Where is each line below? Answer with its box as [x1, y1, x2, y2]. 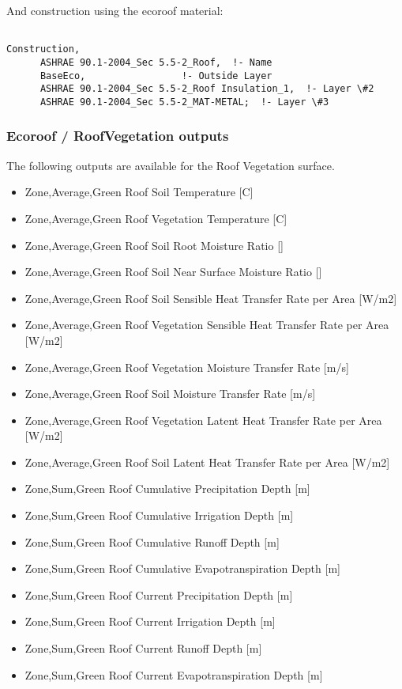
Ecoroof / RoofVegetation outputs [6, 126, 229, 146]
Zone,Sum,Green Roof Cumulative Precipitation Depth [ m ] [24, 480, 310, 497]
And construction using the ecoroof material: [6, 2, 224, 18]
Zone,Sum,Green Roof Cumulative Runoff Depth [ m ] [24, 533, 280, 550]
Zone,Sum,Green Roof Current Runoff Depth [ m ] [24, 640, 262, 657]
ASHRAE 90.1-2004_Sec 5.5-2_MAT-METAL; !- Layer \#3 [39, 96, 329, 108]
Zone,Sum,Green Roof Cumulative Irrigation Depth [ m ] [24, 507, 294, 524]
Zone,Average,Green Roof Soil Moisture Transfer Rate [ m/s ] [24, 385, 316, 402]
